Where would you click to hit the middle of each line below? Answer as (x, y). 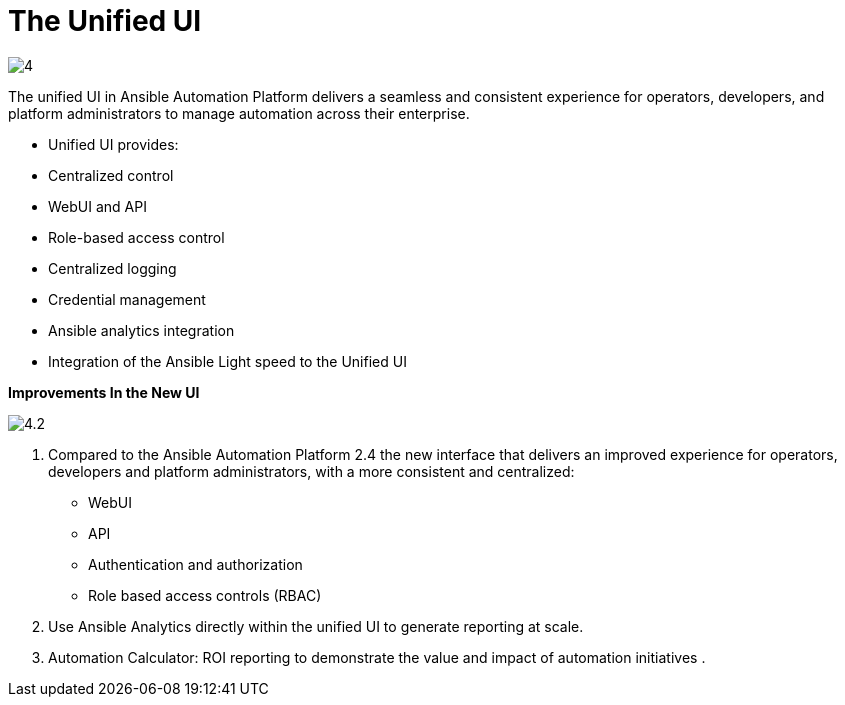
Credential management (127, 299)
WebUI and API (97, 206)
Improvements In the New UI (104, 392)
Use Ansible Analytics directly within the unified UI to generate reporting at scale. (316, 626)
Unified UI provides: (113, 144)
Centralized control (111, 175)
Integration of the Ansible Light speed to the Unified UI (227, 361)
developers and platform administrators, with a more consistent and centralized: (311, 471)
